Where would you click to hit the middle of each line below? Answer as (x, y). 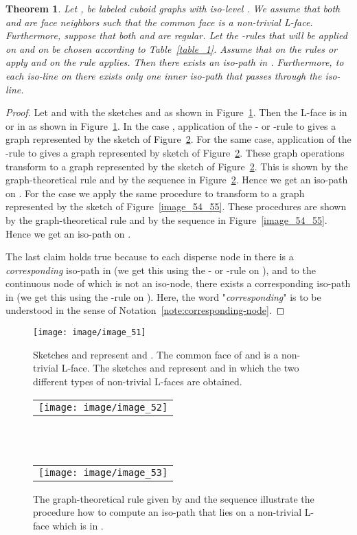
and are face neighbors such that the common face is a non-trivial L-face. (159, 22)
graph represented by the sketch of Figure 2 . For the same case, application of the (178, 139)
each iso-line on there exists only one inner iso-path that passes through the (164, 75)
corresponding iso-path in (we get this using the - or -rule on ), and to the (161, 270)
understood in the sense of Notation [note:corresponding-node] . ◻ (145, 310)
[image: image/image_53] (103, 472)
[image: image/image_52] (103, 407)
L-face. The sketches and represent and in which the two (180, 368)
